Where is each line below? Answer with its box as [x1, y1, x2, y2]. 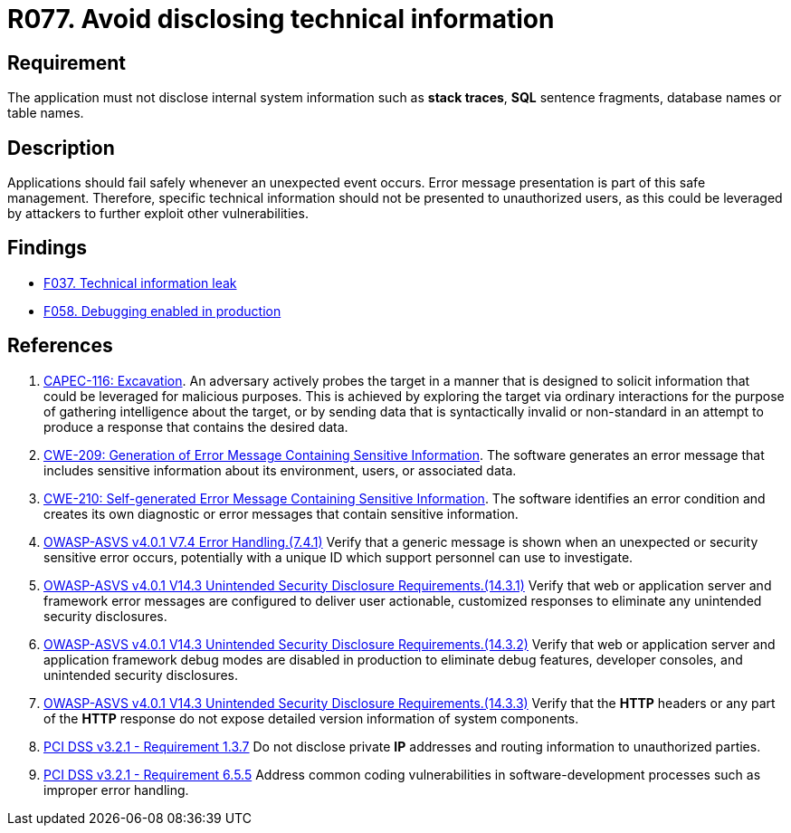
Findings [7, 236, 88, 260]
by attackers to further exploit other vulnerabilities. [7, 206, 309, 222]
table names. [7, 105, 84, 121]
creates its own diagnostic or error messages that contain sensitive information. [43, 505, 519, 522]
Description [7, 136, 115, 159]
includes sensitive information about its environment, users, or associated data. [43, 462, 517, 478]
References [7, 334, 113, 358]
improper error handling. [43, 781, 189, 798]
